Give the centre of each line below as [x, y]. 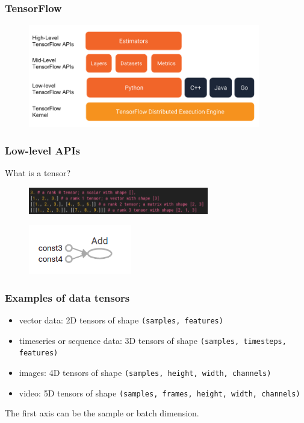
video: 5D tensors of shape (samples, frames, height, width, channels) [160, 393]
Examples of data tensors [67, 297]
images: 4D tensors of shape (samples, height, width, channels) [145, 373]
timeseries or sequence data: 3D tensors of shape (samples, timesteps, [153, 340]
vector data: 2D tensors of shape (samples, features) [121, 320]
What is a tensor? [38, 173]
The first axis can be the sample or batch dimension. [102, 413]
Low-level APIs [43, 151]
